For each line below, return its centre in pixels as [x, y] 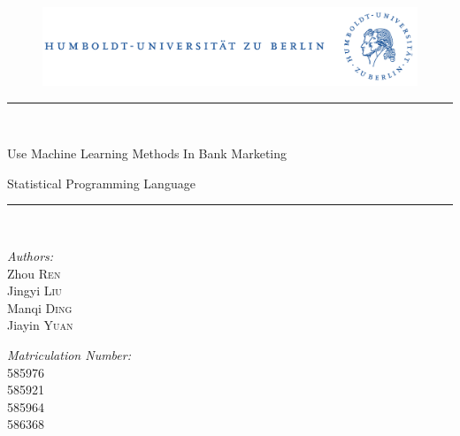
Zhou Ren [34, 273]
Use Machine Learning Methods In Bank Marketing [147, 153]
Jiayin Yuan [40, 325]
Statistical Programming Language [101, 183]
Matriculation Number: [69, 354]
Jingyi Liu [34, 291]
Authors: [31, 255]
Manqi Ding [40, 307]
